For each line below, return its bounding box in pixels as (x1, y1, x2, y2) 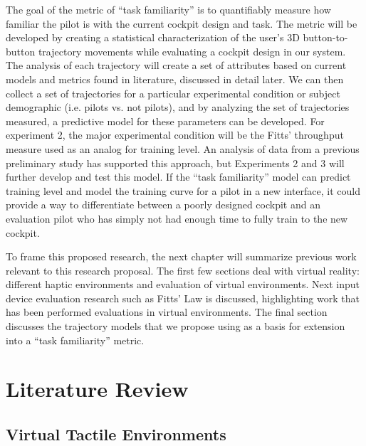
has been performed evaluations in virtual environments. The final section (6, 304, 328, 319)
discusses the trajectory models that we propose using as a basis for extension (6, 319, 345, 334)
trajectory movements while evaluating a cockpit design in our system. (38, 43, 346, 58)
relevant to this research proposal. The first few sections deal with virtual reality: (6, 262, 360, 277)
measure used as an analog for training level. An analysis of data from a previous (6, 141, 360, 156)
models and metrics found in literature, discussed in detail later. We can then (6, 71, 344, 86)
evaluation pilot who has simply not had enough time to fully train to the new (6, 211, 348, 225)
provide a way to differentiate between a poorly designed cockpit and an (6, 197, 320, 212)
